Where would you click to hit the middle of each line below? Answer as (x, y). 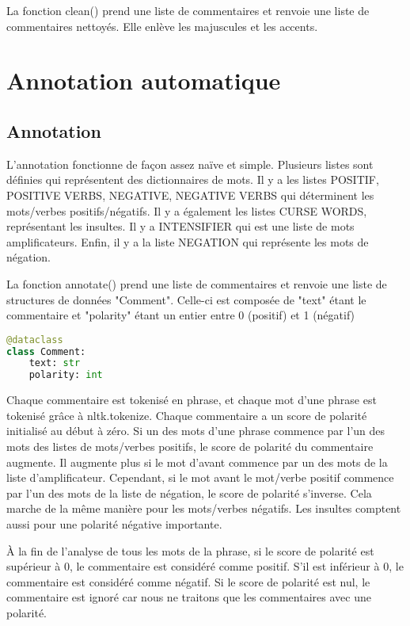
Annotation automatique (144, 80)
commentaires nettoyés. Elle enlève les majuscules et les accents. (162, 26)
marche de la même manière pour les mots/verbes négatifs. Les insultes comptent (204, 508)
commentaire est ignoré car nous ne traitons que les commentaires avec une (189, 597)
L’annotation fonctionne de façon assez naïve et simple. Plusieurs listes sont (190, 164)
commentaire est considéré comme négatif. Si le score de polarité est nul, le (188, 581)
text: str (55, 363)
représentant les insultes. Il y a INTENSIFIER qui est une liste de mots (180, 226)
